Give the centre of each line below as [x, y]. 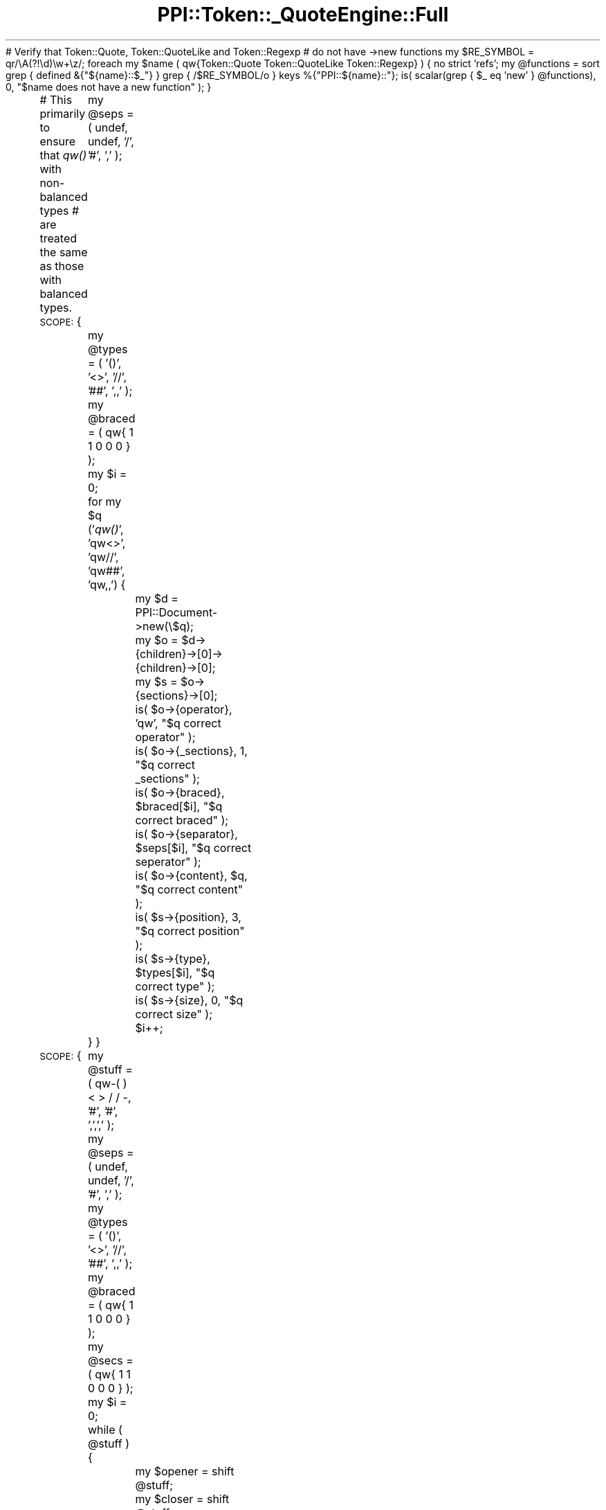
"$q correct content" [189, 889]
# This [56, 99]
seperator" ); [168, 861]
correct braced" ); [182, 820]
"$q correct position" [190, 931]
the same [64, 252]
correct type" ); [175, 986]
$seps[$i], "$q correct [193, 847]
